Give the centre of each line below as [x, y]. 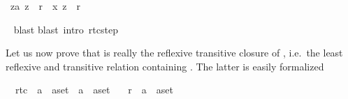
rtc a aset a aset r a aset [94, 90]
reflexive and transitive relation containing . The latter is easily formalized [165, 66]
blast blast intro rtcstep [66, 29]
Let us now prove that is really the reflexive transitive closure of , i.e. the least [174, 53]
